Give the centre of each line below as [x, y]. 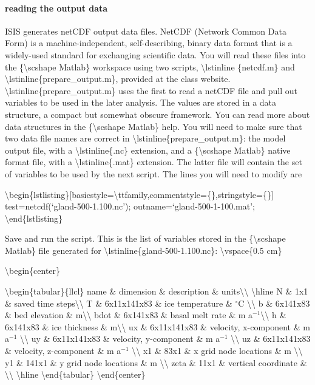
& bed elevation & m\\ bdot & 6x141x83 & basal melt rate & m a [129, 315]
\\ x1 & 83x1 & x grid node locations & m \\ [217, 351]
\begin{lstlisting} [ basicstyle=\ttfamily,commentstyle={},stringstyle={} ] [139, 194]
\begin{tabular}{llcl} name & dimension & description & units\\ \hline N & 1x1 [157, 291]
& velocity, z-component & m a [63, 351]
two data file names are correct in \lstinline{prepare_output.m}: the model [145, 138]
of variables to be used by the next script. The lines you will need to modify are [154, 173]
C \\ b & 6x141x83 [274, 303]
